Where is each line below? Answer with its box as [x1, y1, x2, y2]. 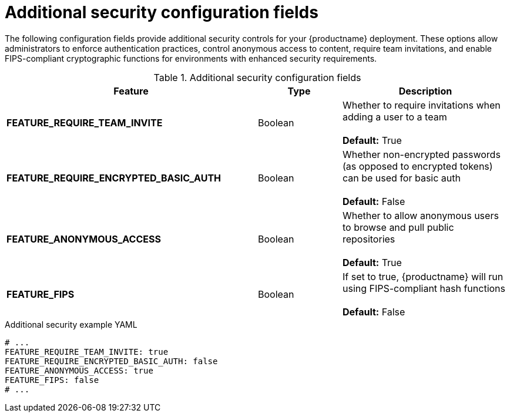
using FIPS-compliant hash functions [342, 282, 506, 294]
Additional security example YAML [5, 319, 137, 329]
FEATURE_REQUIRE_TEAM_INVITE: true [5, 347, 169, 357]
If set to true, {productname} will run [342, 270, 504, 283]
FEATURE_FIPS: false [5, 375, 99, 385]
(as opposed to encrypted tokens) [342, 160, 493, 172]
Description [398, 85, 452, 97]
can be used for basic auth [342, 171, 461, 184]
